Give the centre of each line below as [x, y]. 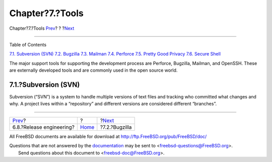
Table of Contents [28, 44]
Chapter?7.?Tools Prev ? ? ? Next [42, 28]
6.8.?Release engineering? [44, 127]
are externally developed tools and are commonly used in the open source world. [93, 70]
